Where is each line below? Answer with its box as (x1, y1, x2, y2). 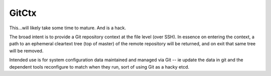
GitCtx (9, 7, 37, 18)
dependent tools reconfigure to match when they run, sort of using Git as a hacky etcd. (9, 64, 189, 70)
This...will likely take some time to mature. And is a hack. (9, 25, 126, 31)
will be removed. (9, 48, 44, 54)
